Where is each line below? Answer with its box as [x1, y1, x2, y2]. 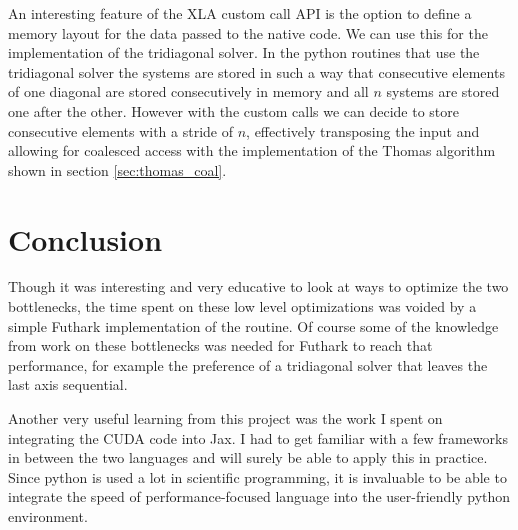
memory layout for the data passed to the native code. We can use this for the [8, 22, 488, 43]
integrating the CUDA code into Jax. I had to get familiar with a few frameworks [8, 427, 508, 448]
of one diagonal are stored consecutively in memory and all [8, 81, 369, 102]
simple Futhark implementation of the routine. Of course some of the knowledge [8, 315, 499, 336]
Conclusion [8, 218, 163, 259]
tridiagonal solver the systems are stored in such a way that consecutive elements [8, 61, 505, 82]
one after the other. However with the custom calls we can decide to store [8, 100, 460, 121]
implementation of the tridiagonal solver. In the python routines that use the [8, 42, 480, 63]
